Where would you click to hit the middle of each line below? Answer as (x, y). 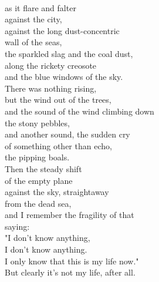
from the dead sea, (38, 203)
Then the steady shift (43, 168)
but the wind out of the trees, (58, 100)
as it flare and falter (40, 7)
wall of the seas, (33, 42)
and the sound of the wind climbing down (79, 111)
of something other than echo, (58, 145)
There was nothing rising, (51, 88)
